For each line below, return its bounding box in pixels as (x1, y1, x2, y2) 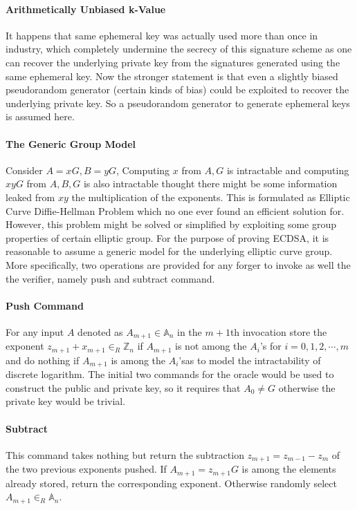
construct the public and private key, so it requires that (6, 380, 241, 395)
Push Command (6, 298, 84, 312)
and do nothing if (6, 352, 80, 367)
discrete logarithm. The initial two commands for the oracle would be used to (6, 367, 334, 381)
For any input (6, 324, 64, 339)
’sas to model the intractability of (178, 352, 321, 367)
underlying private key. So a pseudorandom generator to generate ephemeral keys (6, 95, 350, 110)
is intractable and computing (226, 162, 349, 177)
